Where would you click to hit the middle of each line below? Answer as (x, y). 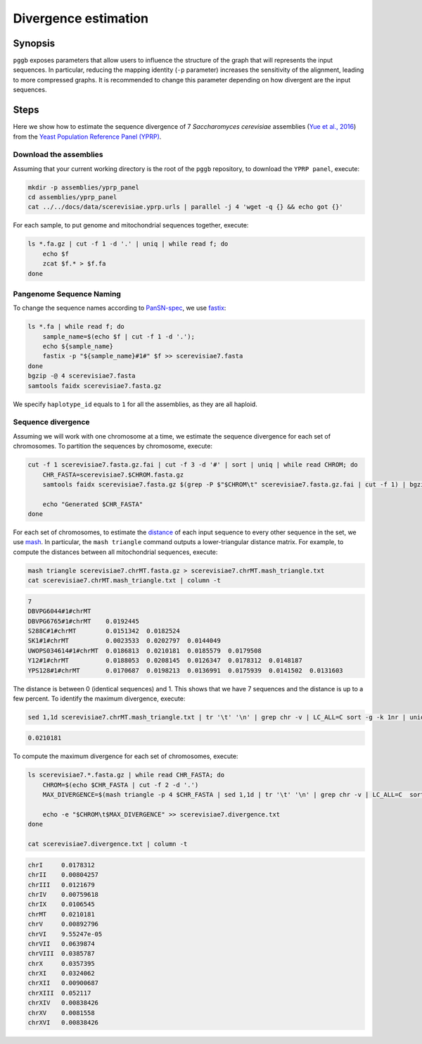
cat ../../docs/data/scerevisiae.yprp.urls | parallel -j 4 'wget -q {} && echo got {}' (186, 207)
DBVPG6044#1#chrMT (59, 611)
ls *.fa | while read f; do (76, 327)
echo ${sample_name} (78, 346)
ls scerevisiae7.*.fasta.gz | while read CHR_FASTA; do (126, 775)
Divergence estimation (81, 18)
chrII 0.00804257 (63, 875)
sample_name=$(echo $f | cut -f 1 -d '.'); (119, 337)
